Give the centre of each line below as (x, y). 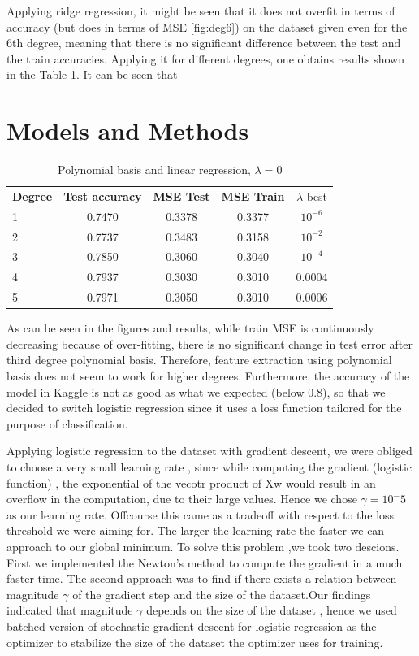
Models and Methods (128, 130)
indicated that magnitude (70, 610)
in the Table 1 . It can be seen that (92, 74)
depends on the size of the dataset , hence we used (272, 610)
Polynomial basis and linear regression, (154, 169)
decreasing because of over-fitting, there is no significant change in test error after (209, 343)
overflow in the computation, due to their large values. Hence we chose (182, 499)
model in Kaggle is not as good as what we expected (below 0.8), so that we (196, 391)
